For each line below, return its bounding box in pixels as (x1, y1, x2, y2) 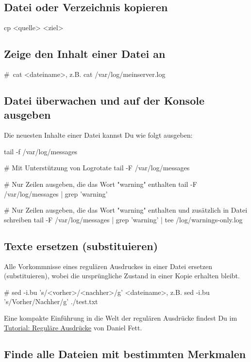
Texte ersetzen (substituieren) (4, 238, 158, 253)
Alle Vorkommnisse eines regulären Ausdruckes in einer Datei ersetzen (4, 261, 213, 271)
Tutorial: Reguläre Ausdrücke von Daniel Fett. (4, 322, 142, 332)
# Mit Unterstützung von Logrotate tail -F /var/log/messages (4, 163, 190, 173)
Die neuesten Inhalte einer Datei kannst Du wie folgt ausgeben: (4, 130, 193, 140)
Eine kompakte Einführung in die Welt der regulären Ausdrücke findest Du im (4, 312, 237, 323)
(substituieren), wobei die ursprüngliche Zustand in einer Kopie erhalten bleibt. (4, 271, 240, 281)
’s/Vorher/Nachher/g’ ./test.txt (4, 296, 98, 307)
